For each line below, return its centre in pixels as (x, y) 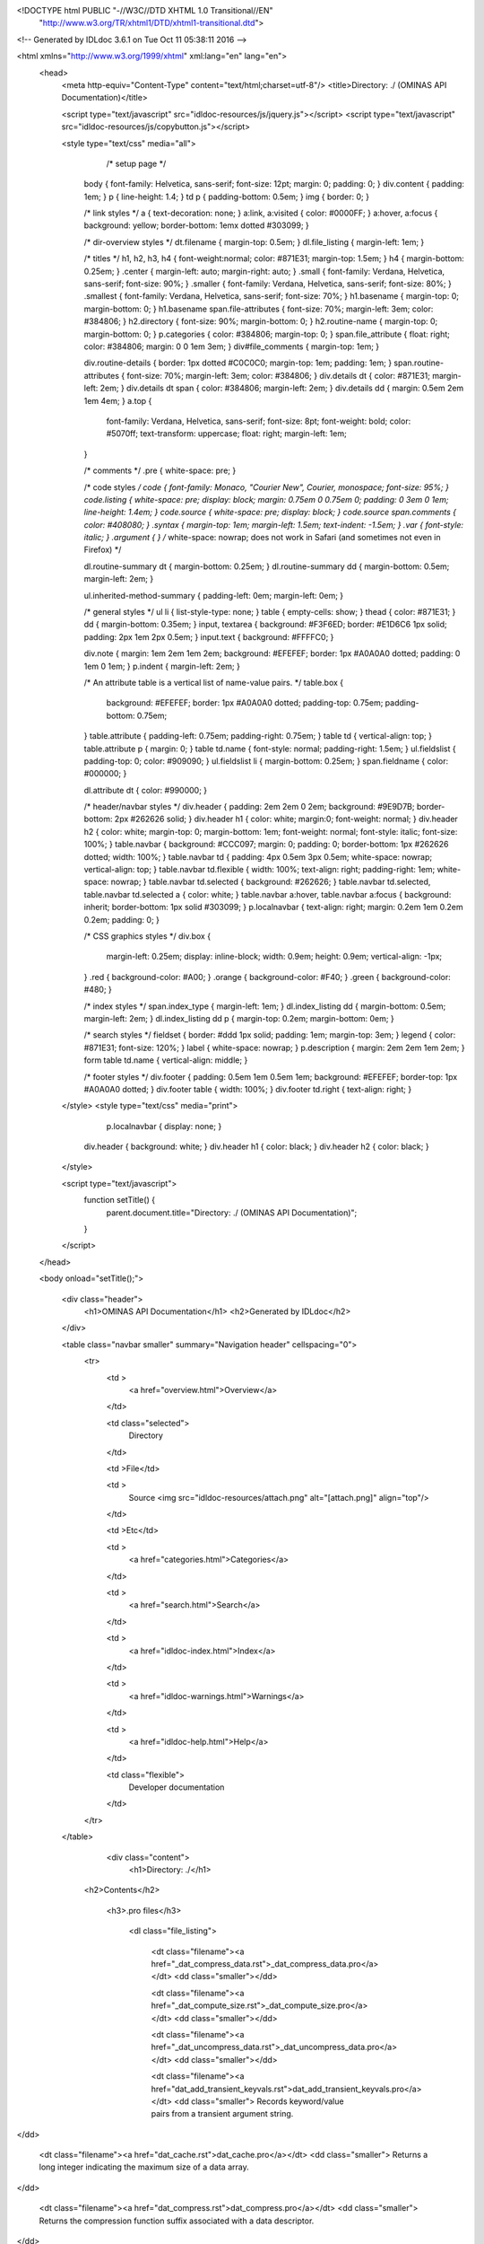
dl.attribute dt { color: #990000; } (146, 790)
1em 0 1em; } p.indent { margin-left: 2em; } (162, 666)
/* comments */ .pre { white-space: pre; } (160, 470)
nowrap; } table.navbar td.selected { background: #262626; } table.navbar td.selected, (271, 882)
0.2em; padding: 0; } (122, 919)
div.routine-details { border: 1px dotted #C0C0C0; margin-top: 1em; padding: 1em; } (238, 363)
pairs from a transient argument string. (222, 2114)
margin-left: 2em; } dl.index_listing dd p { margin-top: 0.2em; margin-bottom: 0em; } (239, 1018)
